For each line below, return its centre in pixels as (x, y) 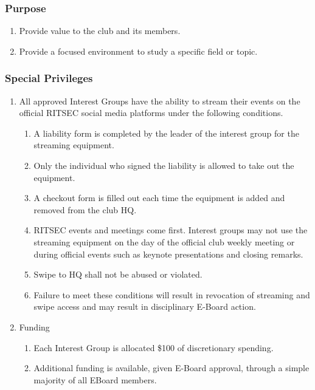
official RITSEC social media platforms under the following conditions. (151, 113)
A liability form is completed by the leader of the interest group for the (166, 133)
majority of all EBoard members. (95, 379)
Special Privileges (49, 78)
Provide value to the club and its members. (100, 31)
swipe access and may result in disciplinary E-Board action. (145, 306)
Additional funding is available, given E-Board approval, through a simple (171, 368)
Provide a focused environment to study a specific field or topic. (138, 51)
